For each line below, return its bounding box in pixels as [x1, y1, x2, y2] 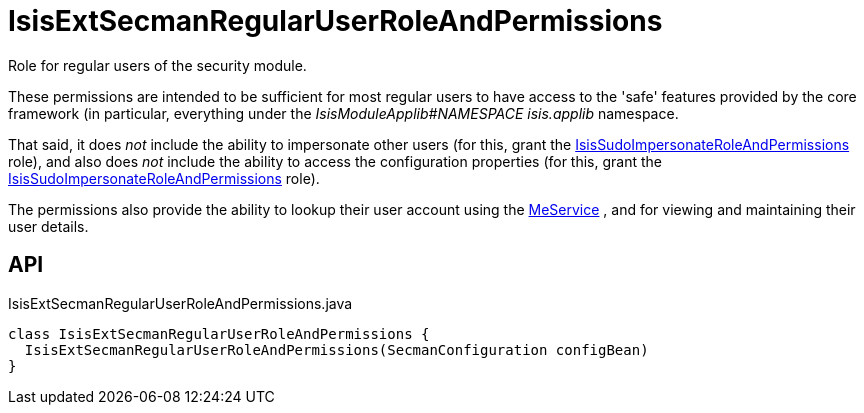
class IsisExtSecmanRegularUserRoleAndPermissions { [8, 325, 430, 342]
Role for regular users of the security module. [8, 56, 307, 74]
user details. [8, 217, 89, 235]
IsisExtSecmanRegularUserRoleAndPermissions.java [8, 294, 353, 312]
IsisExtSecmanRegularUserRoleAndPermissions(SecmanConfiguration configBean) [24, 341, 649, 358]
